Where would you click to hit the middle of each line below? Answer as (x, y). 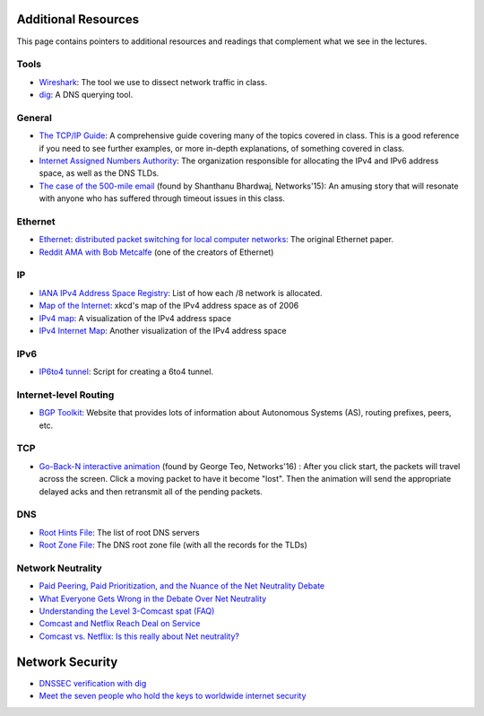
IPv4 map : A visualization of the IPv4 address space (135, 318)
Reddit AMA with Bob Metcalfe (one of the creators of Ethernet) (156, 252)
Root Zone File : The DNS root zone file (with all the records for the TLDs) (173, 545)
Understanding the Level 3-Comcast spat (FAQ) (127, 611)
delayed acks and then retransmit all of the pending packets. (151, 491)
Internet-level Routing (65, 395)
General (35, 118)
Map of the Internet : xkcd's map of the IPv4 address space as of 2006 (169, 306)
